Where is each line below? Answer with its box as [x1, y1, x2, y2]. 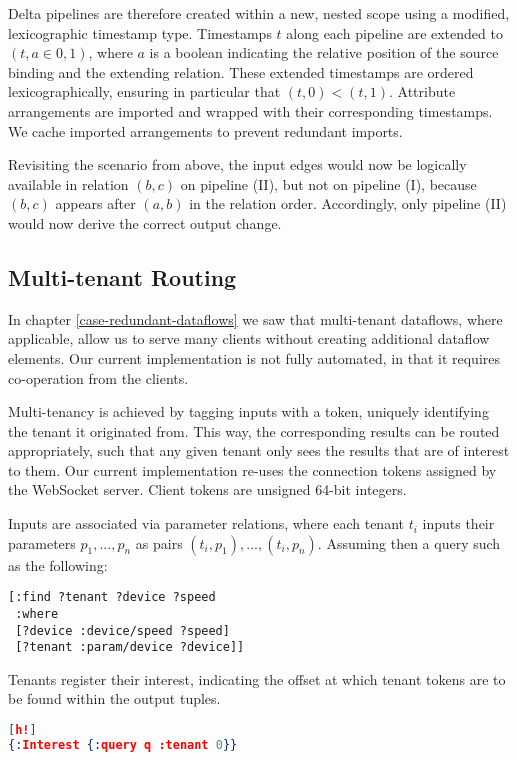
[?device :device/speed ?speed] [15, 623, 230, 638]
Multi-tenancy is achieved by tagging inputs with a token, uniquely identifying [8, 401, 489, 422]
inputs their [422, 513, 495, 534]
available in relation [8, 173, 129, 194]
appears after [55, 193, 136, 214]
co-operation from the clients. [8, 367, 189, 388]
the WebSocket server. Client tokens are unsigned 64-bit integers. [8, 479, 407, 500]
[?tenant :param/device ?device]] [15, 640, 245, 655]
